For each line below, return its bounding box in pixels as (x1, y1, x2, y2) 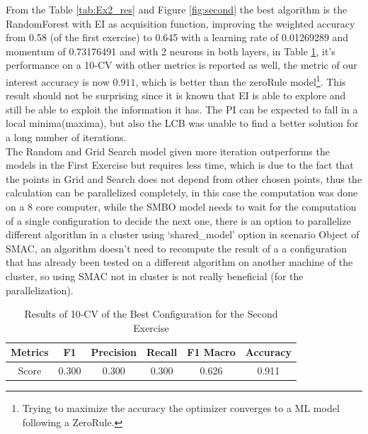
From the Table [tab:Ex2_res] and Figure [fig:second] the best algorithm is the (6, 2, 347, 16)
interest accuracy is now (6, 74, 110, 89)
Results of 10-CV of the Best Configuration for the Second (24, 306, 278, 321)
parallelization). (6, 282, 74, 297)
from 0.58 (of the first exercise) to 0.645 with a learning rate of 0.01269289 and (6, 30, 349, 45)
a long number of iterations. (6, 130, 127, 144)
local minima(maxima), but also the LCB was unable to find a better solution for (6, 116, 359, 130)
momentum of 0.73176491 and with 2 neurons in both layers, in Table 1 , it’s (6, 43, 335, 58)
